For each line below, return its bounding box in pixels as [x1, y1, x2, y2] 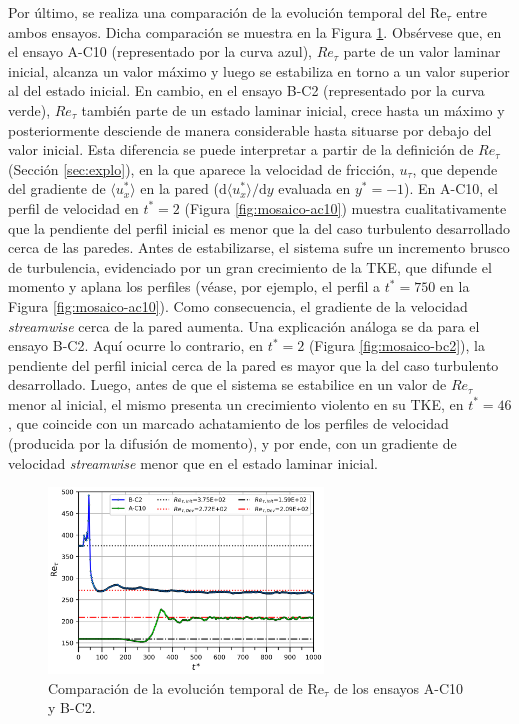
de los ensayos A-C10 [333, 677, 464, 698]
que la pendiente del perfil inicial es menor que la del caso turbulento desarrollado [8, 217, 511, 238]
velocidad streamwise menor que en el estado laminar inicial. [8, 452, 378, 473]
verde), [8, 99, 51, 120]
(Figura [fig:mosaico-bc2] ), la [308, 335, 486, 356]
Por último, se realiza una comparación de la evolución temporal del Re [8, 2, 447, 22]
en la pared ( [140, 178, 219, 199]
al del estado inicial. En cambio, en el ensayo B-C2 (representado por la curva [8, 80, 485, 101]
